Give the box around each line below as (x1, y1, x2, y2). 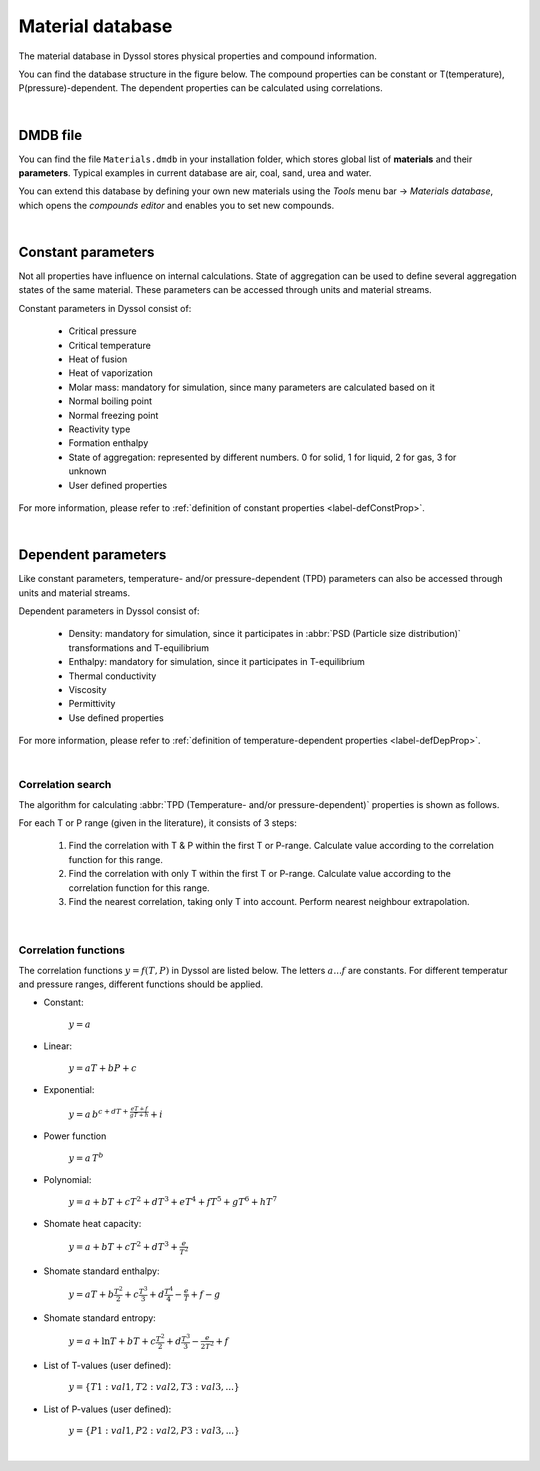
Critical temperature (68, 339, 152, 351)
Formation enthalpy (68, 437, 149, 449)
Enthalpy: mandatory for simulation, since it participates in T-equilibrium (68, 656, 365, 668)
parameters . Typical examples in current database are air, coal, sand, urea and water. (18, 167, 372, 179)
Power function (43, 1130, 107, 1142)
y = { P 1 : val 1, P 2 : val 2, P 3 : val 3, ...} (68, 1425, 240, 1437)
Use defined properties (68, 711, 164, 724)
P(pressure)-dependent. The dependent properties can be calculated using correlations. (18, 82, 384, 94)
